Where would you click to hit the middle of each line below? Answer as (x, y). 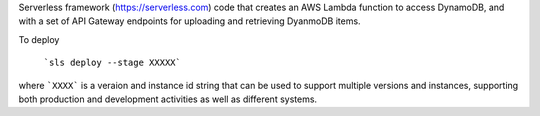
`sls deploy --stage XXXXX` (112, 63)
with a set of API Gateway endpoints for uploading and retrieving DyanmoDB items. (189, 21)
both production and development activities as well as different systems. (168, 99)
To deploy (39, 39)
